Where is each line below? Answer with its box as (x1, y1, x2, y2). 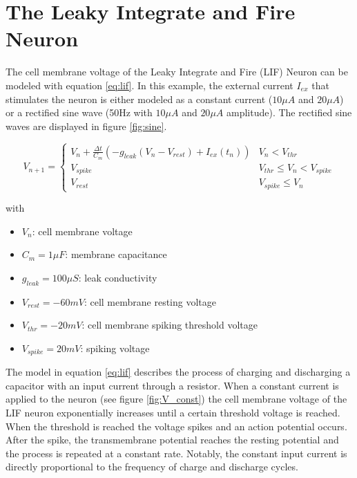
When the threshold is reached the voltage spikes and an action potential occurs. (6, 419, 347, 433)
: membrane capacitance (65, 247, 167, 261)
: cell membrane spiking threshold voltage (81, 318, 258, 332)
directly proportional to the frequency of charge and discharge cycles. (6, 459, 298, 474)
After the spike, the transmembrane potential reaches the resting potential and (6, 432, 339, 447)
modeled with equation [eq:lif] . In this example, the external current (6, 77, 293, 92)
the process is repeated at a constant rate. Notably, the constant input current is (6, 445, 347, 460)
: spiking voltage (80, 340, 150, 355)
